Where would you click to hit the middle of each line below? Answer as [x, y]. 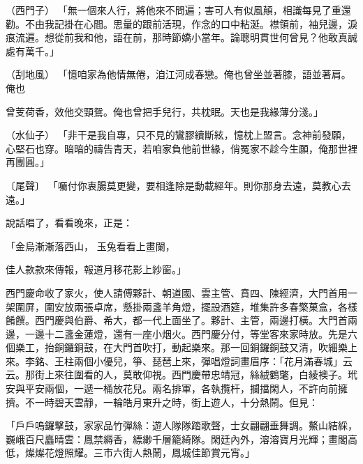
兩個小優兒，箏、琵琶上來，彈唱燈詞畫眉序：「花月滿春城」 [208, 361]
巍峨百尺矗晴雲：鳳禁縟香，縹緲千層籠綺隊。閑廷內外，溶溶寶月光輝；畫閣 [177, 439]
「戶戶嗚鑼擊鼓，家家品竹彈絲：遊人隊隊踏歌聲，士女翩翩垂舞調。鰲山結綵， [181, 425]
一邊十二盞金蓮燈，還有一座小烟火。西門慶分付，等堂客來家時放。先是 [186, 333]
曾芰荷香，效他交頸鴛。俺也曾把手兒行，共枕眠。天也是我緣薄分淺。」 [164, 111]
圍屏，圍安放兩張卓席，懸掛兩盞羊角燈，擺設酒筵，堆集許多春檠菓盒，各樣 [186, 306]
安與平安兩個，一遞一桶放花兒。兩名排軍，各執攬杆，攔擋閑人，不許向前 [172, 388]
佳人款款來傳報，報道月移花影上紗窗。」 [96, 269]
